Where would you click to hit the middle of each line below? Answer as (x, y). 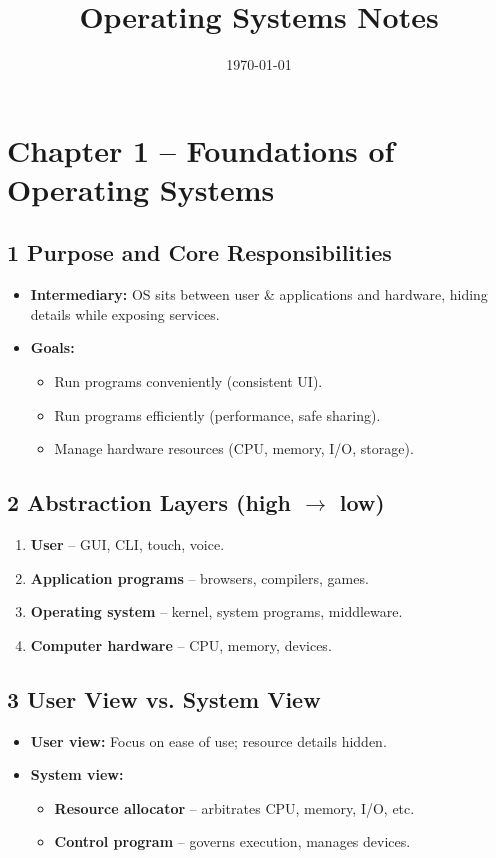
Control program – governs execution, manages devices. (232, 841)
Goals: (52, 347)
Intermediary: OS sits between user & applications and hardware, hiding (259, 294)
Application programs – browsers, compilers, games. (199, 577)
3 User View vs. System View (164, 698)
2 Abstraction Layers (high (149, 502)
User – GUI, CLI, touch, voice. (127, 544)
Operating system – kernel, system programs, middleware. (216, 611)
